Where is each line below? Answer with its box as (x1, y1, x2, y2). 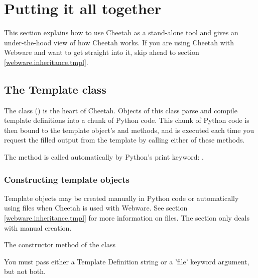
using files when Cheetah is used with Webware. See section (4, 202, 188, 213)
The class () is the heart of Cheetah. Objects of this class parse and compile (4, 105, 237, 115)
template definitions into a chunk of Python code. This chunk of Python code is (4, 115, 249, 125)
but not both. (4, 266, 46, 276)
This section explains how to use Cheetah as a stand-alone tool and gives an (4, 27, 238, 38)
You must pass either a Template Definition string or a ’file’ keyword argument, (4, 256, 249, 266)
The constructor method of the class (4, 239, 115, 250)
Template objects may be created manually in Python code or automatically (4, 192, 239, 203)
